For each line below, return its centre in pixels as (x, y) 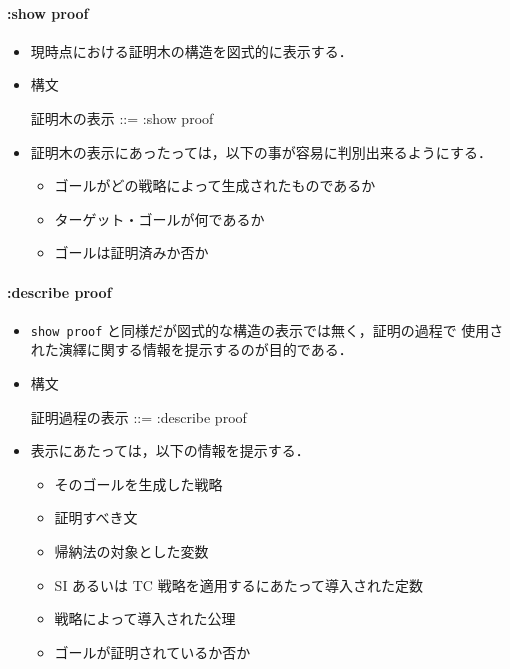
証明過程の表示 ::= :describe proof (138, 416)
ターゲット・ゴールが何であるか (159, 218)
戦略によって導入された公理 (145, 618)
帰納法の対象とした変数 (131, 550)
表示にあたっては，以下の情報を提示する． (170, 450)
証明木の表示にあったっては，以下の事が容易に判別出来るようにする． (261, 151)
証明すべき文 (96, 517)
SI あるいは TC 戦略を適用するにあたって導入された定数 (238, 584)
